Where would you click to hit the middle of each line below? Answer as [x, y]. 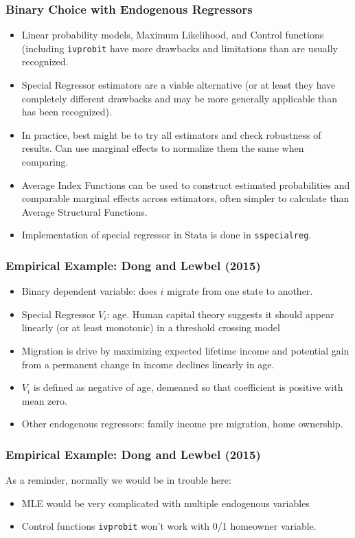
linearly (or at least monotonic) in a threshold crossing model [151, 327]
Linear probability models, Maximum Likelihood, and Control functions [173, 35]
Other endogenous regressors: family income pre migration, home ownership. [182, 424]
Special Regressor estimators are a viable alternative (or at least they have [179, 85]
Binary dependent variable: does [89, 291]
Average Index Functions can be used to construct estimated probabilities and [186, 184]
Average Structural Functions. [84, 211]
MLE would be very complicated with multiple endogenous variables [165, 503]
